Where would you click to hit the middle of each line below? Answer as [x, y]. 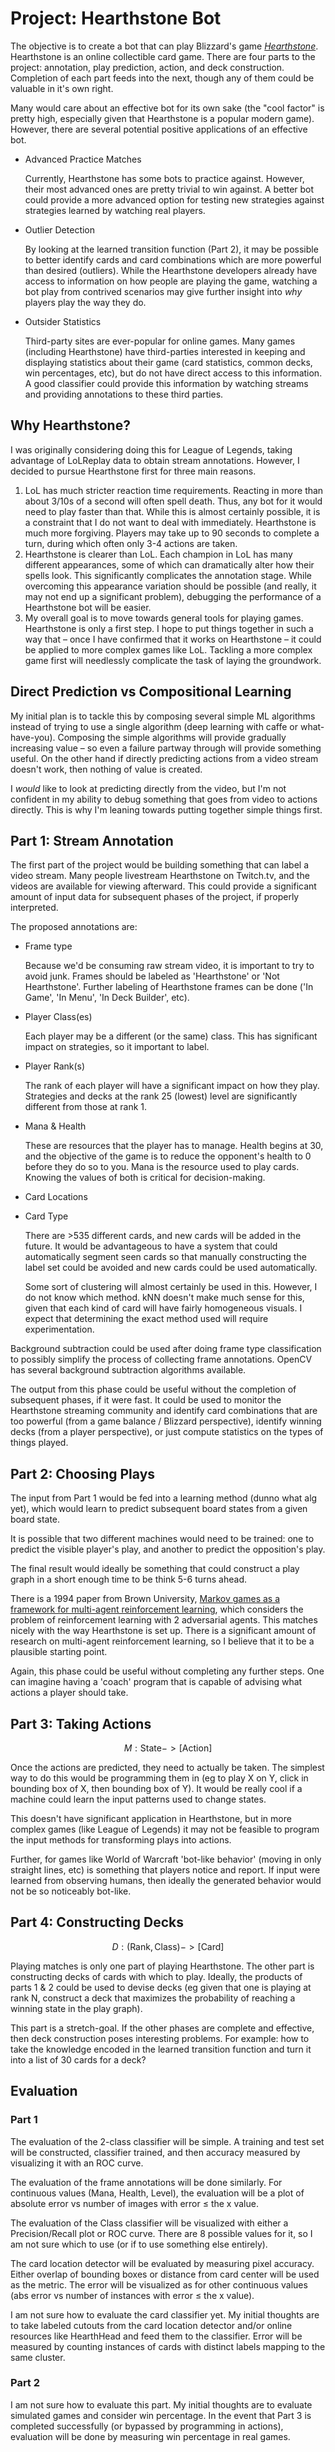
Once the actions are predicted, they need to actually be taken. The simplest [167, 1767]
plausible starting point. [59, 1652]
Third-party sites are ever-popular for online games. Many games [160, 341]
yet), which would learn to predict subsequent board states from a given [159, 1509]
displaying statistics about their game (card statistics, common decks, [168, 362]
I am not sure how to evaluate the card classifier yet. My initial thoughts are [165, 2314]
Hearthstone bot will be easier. [88, 607]
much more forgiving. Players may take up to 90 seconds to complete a [172, 533]
